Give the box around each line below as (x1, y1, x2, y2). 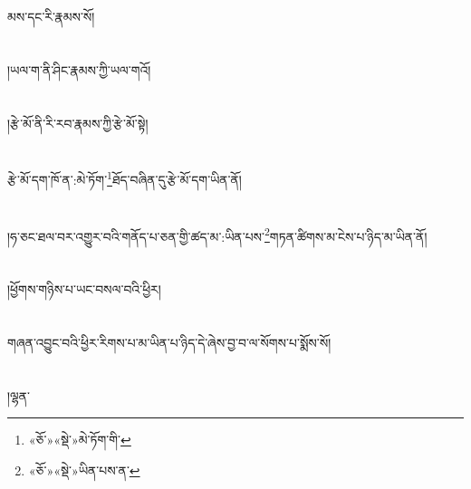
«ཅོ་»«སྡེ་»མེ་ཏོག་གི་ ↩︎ (28, 430, 131, 449)
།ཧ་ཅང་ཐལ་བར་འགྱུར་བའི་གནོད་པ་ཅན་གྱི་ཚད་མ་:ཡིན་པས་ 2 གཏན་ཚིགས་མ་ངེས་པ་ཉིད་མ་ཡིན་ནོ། (7, 224, 428, 245)
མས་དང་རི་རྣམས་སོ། (7, 7, 95, 25)
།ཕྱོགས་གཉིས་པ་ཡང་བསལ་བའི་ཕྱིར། (7, 280, 161, 299)
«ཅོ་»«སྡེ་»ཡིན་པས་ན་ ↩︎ (28, 460, 140, 479)
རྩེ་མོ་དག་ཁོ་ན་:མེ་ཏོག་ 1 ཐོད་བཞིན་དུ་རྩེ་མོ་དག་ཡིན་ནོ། (7, 168, 242, 188)
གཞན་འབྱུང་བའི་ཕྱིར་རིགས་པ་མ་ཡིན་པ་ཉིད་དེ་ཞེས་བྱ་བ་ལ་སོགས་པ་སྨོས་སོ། (7, 333, 332, 351)
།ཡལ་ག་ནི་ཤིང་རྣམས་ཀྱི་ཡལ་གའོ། (7, 60, 151, 79)
